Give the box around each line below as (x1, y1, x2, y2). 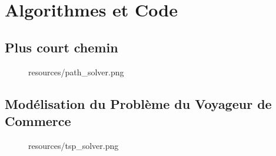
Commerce (5, 111, 71, 130)
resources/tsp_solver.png (28, 139, 119, 151)
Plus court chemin (5, 38, 118, 56)
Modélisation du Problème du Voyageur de (5, 94, 272, 112)
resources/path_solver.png (28, 65, 124, 78)
